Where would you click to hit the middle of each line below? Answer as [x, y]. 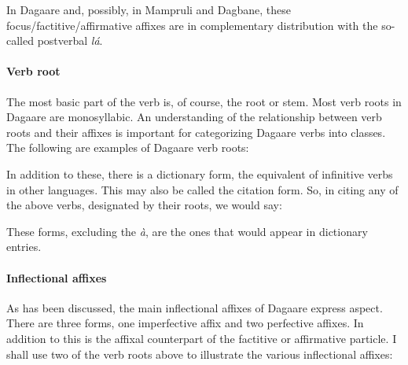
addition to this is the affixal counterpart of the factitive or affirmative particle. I [202, 338]
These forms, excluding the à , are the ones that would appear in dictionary [187, 231]
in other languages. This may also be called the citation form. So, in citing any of [202, 189]
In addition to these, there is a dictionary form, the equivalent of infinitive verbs [200, 173]
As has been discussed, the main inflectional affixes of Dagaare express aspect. [195, 307]
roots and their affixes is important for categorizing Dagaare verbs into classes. [196, 132]
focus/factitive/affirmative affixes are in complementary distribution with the [192, 25]
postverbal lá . [70, 41]
